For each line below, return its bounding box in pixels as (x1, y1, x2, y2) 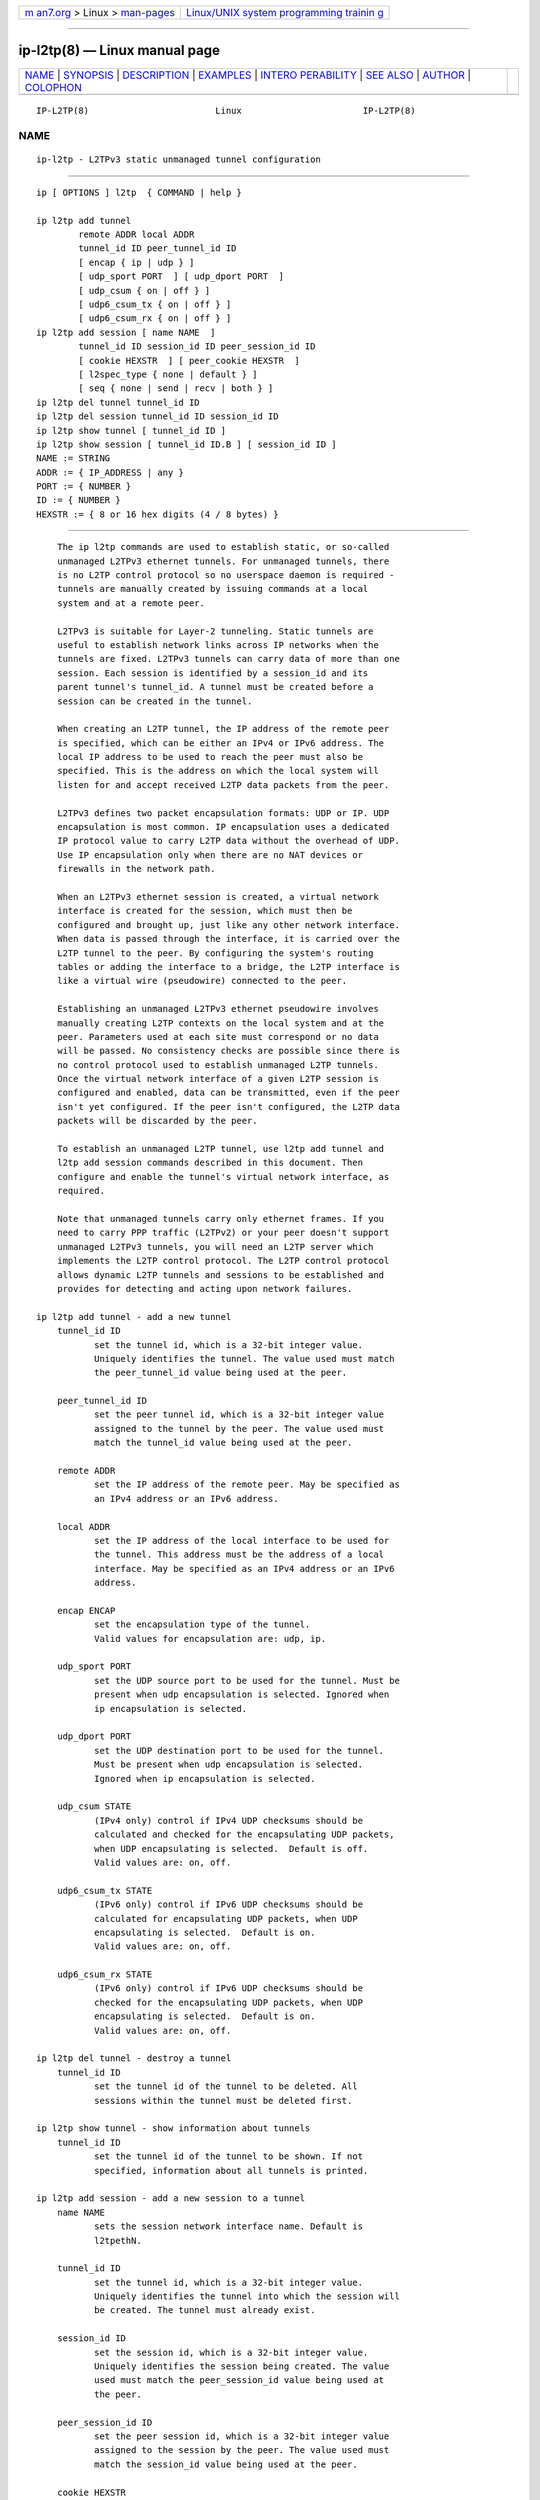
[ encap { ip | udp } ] (78, 256, 195, 268)
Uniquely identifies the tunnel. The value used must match (93, 1353, 395, 1364)
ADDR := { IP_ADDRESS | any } (36, 466, 185, 478)
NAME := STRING (36, 453, 111, 464)
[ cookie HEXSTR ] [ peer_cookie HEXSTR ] (78, 355, 300, 366)
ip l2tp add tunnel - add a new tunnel (36, 1311, 232, 1322)
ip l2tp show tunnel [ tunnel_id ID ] (36, 425, 227, 436)
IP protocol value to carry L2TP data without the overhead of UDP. (56, 835, 400, 847)
